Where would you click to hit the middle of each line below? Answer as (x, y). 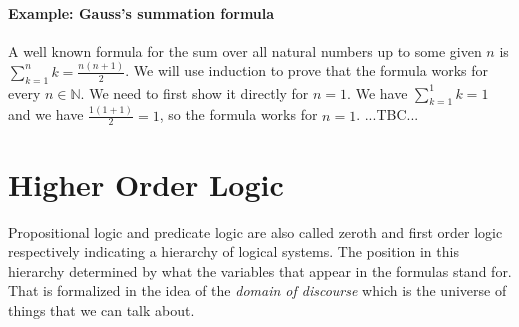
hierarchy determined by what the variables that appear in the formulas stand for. (260, 270)
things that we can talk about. (101, 309)
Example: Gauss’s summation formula (141, 12)
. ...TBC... (387, 114)
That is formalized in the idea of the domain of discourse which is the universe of (257, 290)
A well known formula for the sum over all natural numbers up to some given (245, 50)
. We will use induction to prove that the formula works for (307, 70)
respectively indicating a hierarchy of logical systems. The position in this (233, 251)
